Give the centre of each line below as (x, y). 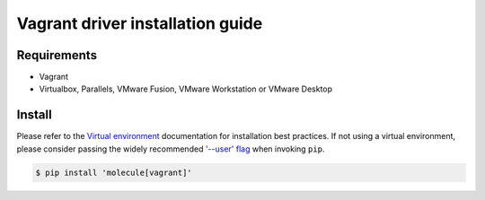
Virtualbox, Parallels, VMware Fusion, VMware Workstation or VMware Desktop (185, 89)
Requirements (57, 55)
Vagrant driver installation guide (140, 23)
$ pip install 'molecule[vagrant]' (114, 172)
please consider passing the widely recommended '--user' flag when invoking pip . (171, 149)
